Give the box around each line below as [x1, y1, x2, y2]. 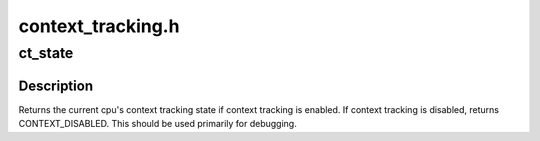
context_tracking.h [18, 15, 180, 37]
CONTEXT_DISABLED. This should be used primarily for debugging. [18, 118, 297, 130]
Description [18, 77, 94, 94]
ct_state [18, 44, 74, 62]
